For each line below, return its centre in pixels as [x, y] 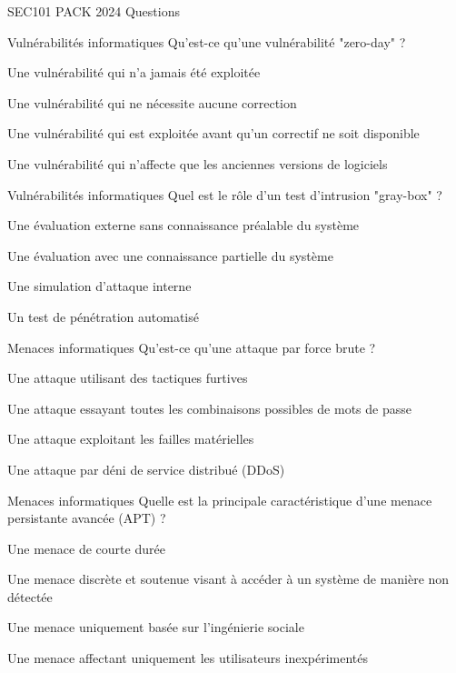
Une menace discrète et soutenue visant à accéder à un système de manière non [228, 579]
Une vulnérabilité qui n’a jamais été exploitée [134, 72]
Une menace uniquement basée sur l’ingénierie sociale [156, 627]
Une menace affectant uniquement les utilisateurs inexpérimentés [188, 658]
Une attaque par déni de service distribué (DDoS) [146, 469]
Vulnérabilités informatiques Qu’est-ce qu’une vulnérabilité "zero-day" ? [207, 41]
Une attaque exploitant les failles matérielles [131, 439]
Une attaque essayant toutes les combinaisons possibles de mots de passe [209, 408]
